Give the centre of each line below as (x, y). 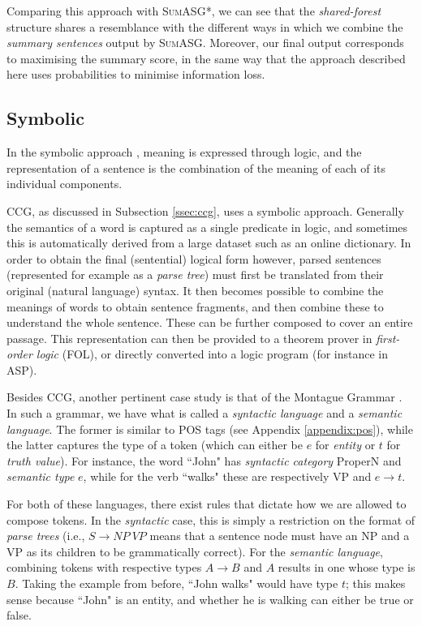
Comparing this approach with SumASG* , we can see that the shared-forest (194, 11)
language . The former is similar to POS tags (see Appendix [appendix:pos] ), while (210, 429)
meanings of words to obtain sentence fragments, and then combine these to (195, 306)
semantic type (41, 476)
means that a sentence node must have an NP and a (280, 536)
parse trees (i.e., (46, 536)
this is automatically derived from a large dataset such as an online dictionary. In (209, 243)
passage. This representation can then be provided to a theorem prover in (189, 338)
